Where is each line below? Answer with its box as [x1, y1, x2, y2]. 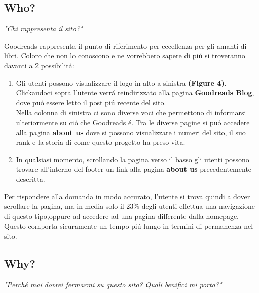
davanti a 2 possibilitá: [4, 60, 75, 70]
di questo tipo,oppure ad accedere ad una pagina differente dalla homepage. [4, 210, 239, 221]
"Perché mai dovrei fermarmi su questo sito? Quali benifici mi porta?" [4, 279, 222, 289]
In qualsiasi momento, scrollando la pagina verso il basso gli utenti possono [16, 154, 249, 164]
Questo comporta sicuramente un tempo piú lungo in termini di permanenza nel [4, 221, 253, 231]
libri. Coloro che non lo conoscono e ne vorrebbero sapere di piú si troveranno [4, 50, 245, 61]
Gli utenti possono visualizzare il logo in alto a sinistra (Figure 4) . [16, 77, 227, 88]
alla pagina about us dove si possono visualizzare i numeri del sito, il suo [16, 127, 246, 137]
